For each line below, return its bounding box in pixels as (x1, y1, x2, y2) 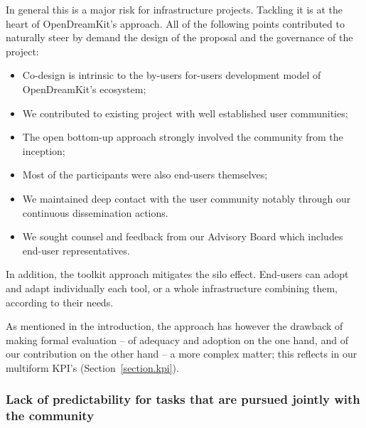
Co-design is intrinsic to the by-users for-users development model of (22, 68, 321, 82)
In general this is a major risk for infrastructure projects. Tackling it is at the (6, 2, 343, 16)
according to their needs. (6, 294, 114, 309)
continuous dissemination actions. (22, 205, 168, 220)
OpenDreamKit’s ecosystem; (22, 81, 146, 96)
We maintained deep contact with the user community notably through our (22, 191, 351, 205)
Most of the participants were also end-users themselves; (22, 167, 268, 182)
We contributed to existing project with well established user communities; (22, 105, 348, 120)
